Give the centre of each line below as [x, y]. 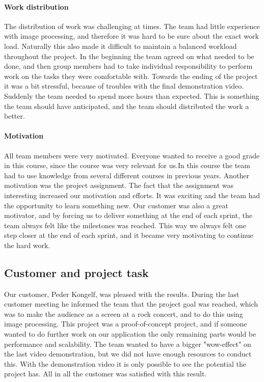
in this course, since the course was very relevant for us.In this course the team [127, 165]
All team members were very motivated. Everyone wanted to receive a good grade [132, 155]
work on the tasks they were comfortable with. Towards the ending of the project [131, 76]
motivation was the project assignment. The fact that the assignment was [119, 185]
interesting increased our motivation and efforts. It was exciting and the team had [132, 195]
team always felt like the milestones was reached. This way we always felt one [125, 225]
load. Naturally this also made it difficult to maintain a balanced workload [121, 46]
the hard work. [27, 245]
